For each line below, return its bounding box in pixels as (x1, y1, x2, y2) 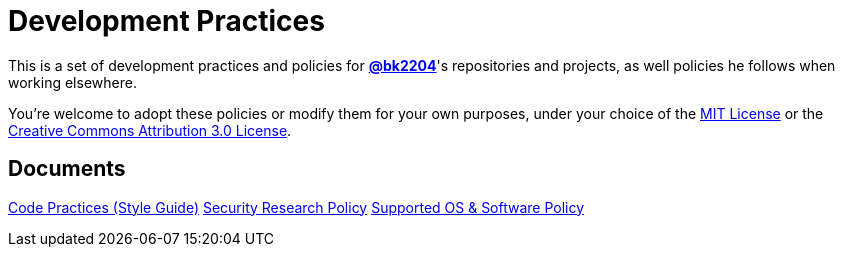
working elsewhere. (8, 73, 137, 91)
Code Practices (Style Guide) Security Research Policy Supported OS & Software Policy (8, 198, 585, 216)
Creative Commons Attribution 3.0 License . (8, 121, 292, 139)
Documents (8, 156, 126, 182)
